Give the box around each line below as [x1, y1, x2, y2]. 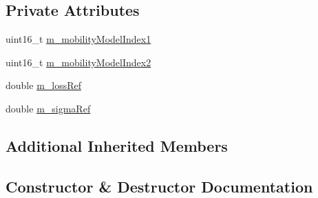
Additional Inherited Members [6, 135, 228, 156]
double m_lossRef [6, 78, 82, 92]
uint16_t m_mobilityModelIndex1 [6, 32, 151, 46]
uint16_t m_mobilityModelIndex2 [6, 55, 151, 69]
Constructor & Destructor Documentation [6, 175, 313, 197]
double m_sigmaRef [6, 101, 91, 115]
